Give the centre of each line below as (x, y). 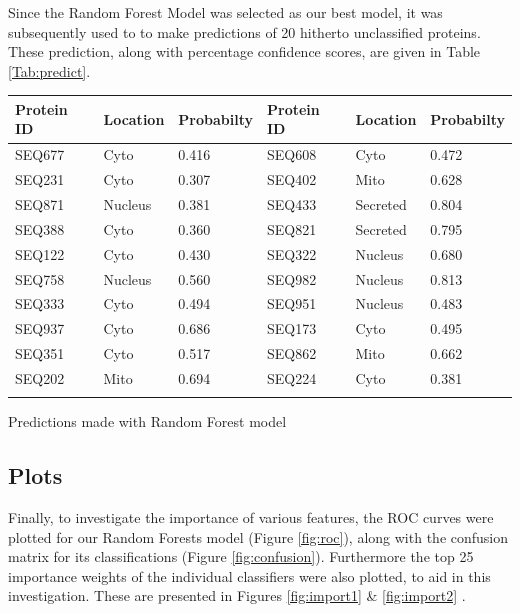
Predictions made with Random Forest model (147, 421)
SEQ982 (292, 278)
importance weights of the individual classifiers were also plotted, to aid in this (249, 575)
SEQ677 (40, 154)
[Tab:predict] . (49, 70)
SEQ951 (292, 303)
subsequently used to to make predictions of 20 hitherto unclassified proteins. (244, 31)
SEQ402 (292, 179)
